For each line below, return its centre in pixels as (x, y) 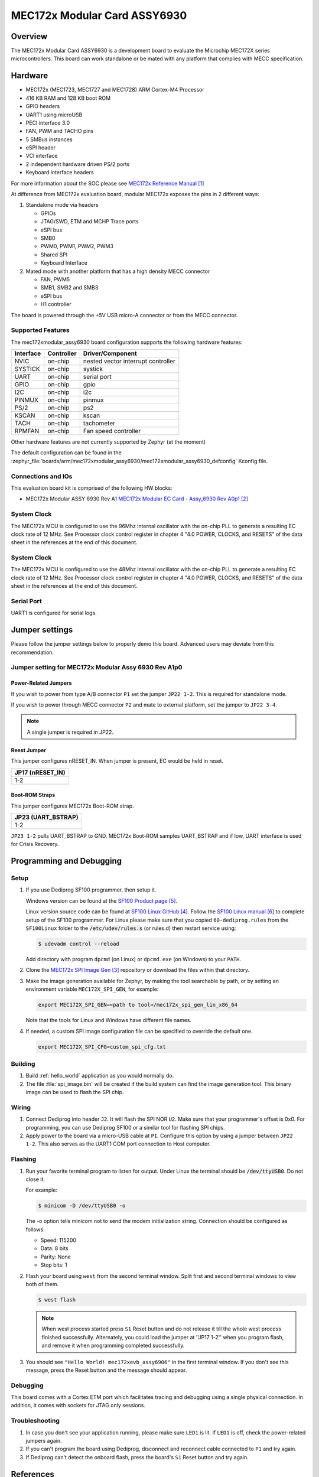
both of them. (42, 1284)
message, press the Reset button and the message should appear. (106, 1370)
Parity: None (56, 1257)
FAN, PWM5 (55, 279)
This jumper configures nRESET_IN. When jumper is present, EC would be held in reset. (117, 761)
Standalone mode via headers (62, 205)
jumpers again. (44, 1440)
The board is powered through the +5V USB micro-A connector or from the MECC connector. (124, 315)
